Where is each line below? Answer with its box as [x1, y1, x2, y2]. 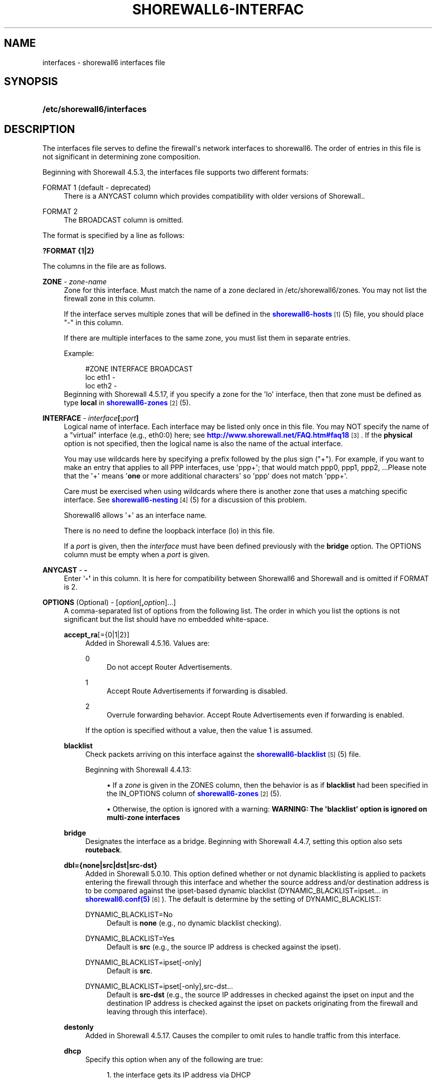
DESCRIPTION [4, 122, 75, 135]
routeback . [85, 845, 122, 854]
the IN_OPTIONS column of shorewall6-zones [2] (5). [107, 789, 282, 798]
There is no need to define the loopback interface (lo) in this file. [64, 526, 275, 535]
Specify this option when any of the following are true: [85, 1055, 263, 1064]
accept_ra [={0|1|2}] [64, 630, 129, 639]
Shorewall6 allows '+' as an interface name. [64, 511, 207, 520]
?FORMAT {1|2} [42, 246, 95, 255]
